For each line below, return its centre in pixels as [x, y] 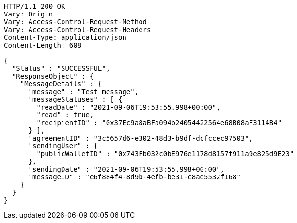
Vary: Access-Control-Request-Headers [78, 30]
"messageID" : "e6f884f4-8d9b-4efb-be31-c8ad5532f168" [134, 177]
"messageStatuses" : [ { [75, 99]
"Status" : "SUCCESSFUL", [61, 68]
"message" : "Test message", [84, 92]
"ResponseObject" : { [53, 76]
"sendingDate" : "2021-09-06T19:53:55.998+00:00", [126, 169]
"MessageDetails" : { [61, 84]
